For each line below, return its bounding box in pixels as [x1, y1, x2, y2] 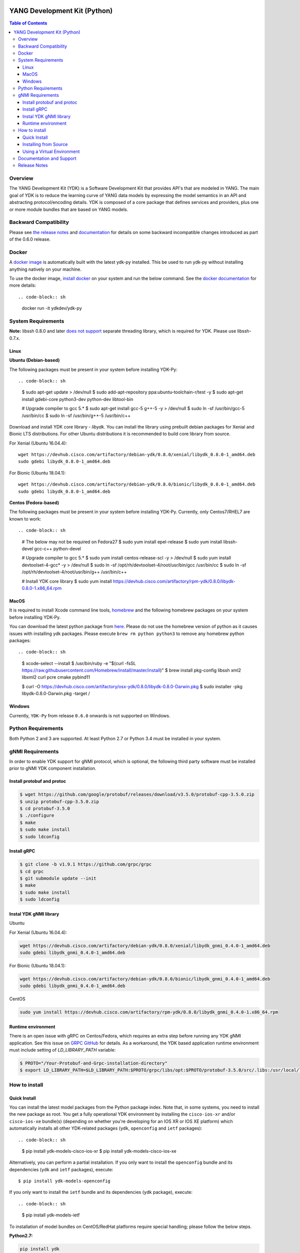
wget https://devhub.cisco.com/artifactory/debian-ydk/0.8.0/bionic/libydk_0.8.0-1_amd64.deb [18, 482, 255, 487]
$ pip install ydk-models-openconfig [18, 1178, 111, 1184]
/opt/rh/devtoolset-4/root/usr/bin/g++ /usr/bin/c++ [21, 569, 127, 575]
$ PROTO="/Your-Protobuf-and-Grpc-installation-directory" [19, 1061, 167, 1066]
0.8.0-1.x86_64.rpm [21, 585, 62, 591]
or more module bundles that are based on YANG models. [9, 206, 128, 213]
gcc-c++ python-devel [34, 546, 81, 551]
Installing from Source [22, 141, 68, 147]
